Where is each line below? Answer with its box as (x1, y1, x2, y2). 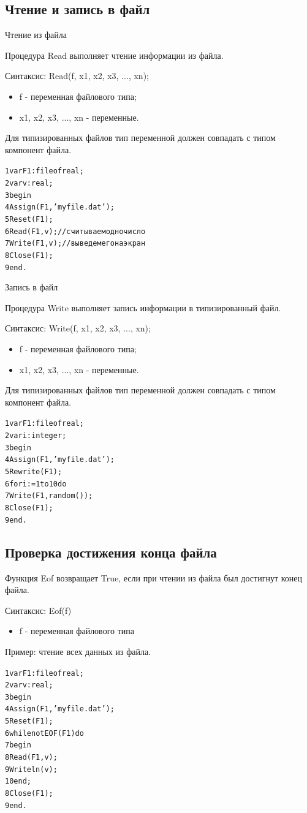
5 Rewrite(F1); (5, 467, 63, 477)
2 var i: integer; (5, 431, 67, 441)
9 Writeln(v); (5, 765, 58, 774)
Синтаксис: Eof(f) (5, 603, 72, 616)
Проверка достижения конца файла (5, 542, 217, 561)
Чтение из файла (5, 28, 67, 41)
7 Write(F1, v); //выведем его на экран (5, 239, 146, 248)
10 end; (5, 777, 31, 786)
